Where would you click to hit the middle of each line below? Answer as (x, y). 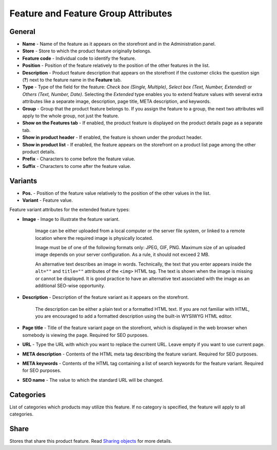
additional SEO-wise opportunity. (70, 286)
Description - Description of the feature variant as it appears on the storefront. (106, 297)
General (23, 32)
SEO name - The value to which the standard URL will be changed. (93, 380)
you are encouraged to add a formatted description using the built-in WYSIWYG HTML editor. (134, 316)
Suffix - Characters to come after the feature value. (77, 166)
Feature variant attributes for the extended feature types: (70, 210)
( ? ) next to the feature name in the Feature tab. (72, 80)
